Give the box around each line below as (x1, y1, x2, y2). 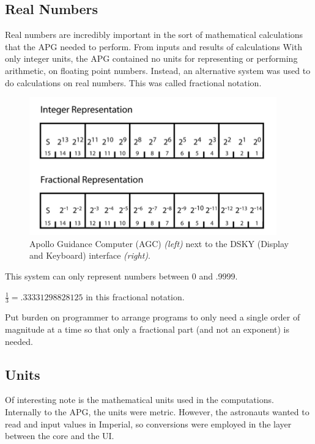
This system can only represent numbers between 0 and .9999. (5, 269, 238, 282)
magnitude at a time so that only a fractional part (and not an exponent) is (5, 322, 289, 335)
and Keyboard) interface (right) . (29, 249, 150, 262)
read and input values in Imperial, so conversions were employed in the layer (5, 417, 292, 430)
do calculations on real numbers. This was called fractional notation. (5, 76, 262, 89)
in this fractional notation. (86, 290, 185, 303)
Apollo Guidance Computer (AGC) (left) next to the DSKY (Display (29, 237, 289, 250)
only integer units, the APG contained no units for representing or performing (5, 52, 298, 65)
